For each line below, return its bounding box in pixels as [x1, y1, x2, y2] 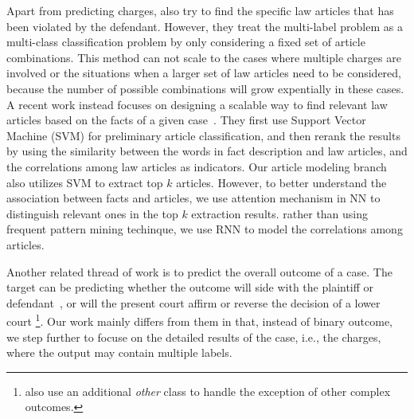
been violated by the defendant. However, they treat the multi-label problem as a [6, 18, 403, 34]
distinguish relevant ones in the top [6, 205, 178, 221]
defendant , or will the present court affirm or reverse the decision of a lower [6, 294, 381, 311]
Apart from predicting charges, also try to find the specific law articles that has [6, 2, 394, 18]
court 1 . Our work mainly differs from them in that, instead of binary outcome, [6, 311, 393, 329]
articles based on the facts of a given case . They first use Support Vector [6, 112, 366, 128]
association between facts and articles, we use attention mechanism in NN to [6, 190, 381, 206]
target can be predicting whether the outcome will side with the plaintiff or [6, 279, 374, 296]
